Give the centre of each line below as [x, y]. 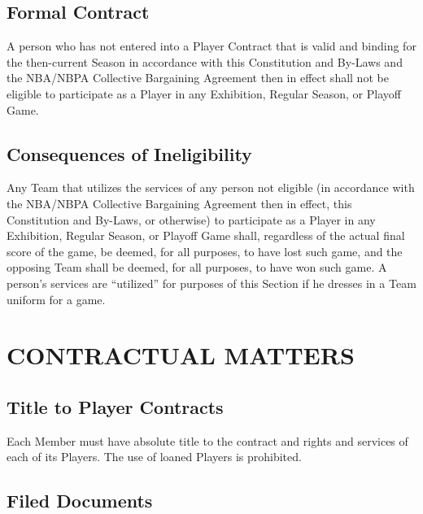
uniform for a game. [56, 299]
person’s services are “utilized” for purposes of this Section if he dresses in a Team [211, 283]
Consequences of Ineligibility [129, 153]
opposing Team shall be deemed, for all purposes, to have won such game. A [197, 267]
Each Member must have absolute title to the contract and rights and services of [207, 440]
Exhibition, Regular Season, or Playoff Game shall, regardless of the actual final [206, 235]
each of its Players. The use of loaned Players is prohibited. [154, 457]
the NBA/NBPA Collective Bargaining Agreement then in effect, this [179, 203]
